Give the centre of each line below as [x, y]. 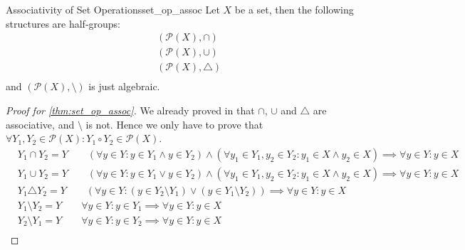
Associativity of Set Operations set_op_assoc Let [113, 9]
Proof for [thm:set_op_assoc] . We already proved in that [130, 110]
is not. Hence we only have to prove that [174, 124]
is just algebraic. [124, 86]
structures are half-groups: [63, 23]
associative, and [40, 124]
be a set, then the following [294, 9]
